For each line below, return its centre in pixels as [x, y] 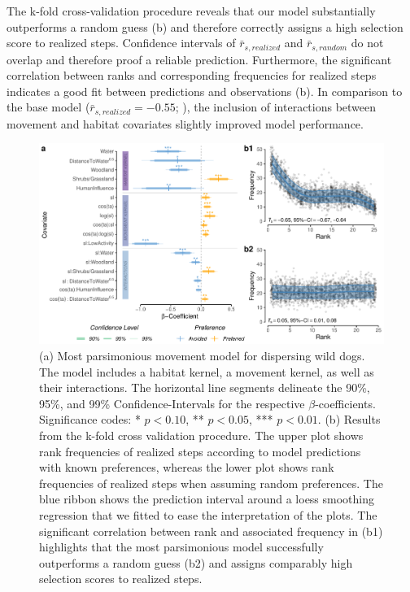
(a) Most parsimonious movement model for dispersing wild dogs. [202, 356]
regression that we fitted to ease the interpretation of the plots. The [208, 515]
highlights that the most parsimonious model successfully [181, 547]
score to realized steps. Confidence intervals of [121, 43]
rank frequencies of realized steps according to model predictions [200, 451]
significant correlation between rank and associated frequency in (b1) [211, 531]
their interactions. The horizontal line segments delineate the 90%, [205, 387]
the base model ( [48, 107]
